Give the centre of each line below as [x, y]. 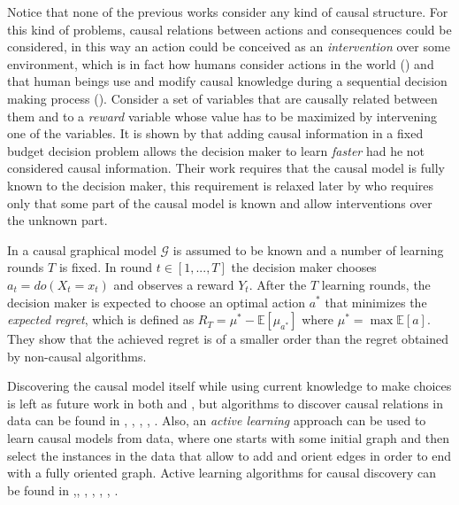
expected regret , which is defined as [101, 319]
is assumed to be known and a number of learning [308, 249]
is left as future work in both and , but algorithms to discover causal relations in [226, 403]
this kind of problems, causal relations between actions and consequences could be [229, 29]
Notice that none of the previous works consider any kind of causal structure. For [228, 12]
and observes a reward [174, 284]
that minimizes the [376, 302]
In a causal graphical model [82, 249]
